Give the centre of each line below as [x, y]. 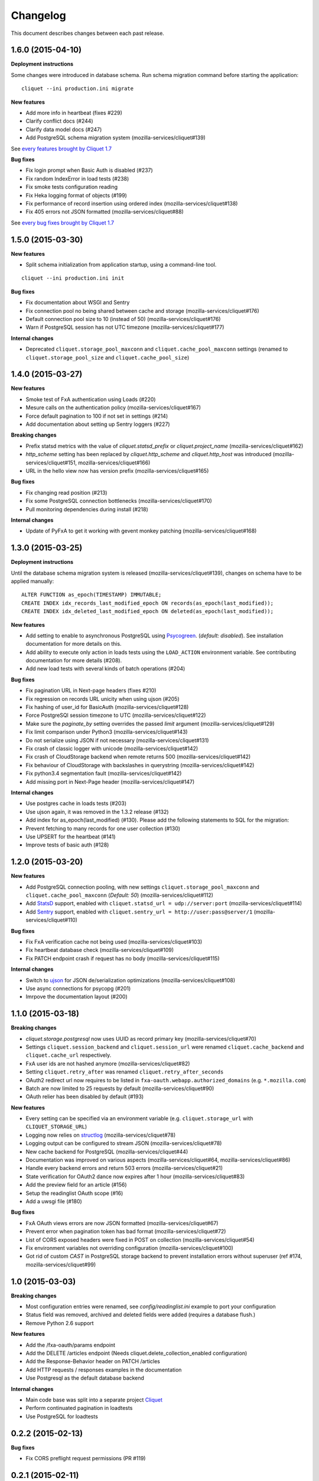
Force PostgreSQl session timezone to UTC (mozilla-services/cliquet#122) [116, 715]
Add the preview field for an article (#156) [76, 1185]
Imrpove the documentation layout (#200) [77, 997]
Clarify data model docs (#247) [64, 129]
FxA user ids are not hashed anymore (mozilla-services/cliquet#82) [108, 1063]
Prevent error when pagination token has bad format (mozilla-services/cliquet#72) [126, 1232]
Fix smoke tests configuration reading [72, 187]
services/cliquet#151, [51, 463]
